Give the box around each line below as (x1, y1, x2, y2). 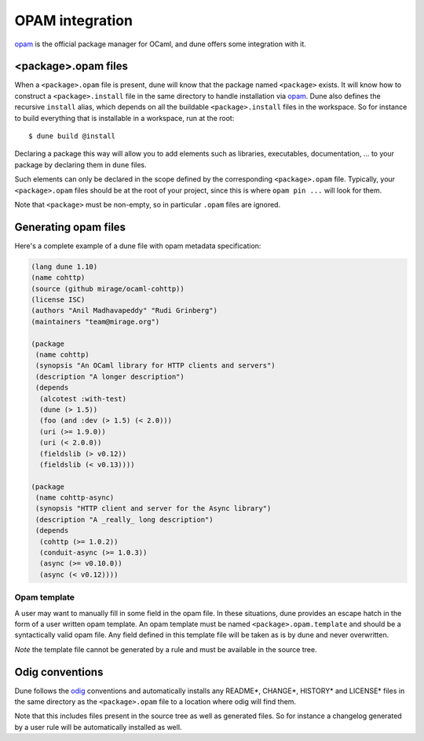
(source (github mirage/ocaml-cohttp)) (31, 284, 185, 293)
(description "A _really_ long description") (35, 515, 214, 524)
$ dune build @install (28, 132, 116, 141)
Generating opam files (14, 220, 126, 233)
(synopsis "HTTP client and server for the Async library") (35, 504, 272, 513)
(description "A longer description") (35, 372, 185, 381)
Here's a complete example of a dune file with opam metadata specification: (14, 240, 261, 251)
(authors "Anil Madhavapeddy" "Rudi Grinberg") (31, 306, 217, 315)
